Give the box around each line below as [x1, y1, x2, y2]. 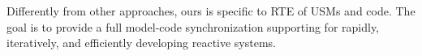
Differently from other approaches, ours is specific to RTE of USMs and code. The [6, 2, 416, 19]
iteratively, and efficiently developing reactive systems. [6, 34, 277, 51]
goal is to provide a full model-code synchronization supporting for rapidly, [6, 18, 380, 35]
